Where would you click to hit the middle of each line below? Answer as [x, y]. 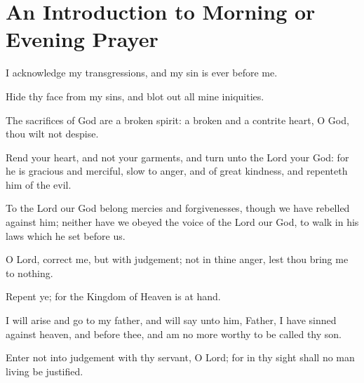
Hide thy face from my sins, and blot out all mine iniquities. [135, 96]
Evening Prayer [82, 39]
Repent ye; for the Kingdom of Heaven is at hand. [113, 296]
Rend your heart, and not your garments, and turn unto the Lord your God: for [177, 157]
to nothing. [29, 273]
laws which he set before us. [66, 235]
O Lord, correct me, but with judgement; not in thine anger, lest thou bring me [177, 259]
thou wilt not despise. [52, 134]
